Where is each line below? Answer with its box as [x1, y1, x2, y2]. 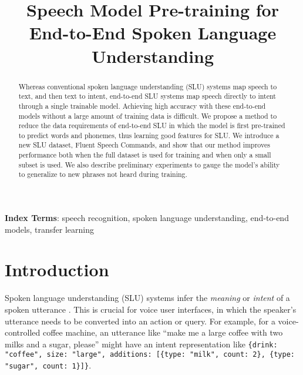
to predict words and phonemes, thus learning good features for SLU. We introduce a [18, 130, 280, 140]
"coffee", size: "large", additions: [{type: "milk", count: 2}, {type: [5, 350, 295, 359]
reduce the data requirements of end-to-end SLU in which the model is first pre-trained [18, 120, 285, 130]
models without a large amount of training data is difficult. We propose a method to [18, 111, 277, 120]
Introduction [5, 257, 109, 282]
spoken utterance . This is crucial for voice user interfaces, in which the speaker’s [5, 303, 297, 316]
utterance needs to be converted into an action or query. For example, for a [5, 314, 275, 327]
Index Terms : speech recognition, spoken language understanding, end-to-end [5, 212, 289, 224]
